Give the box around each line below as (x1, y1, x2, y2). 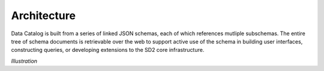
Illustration (11, 57, 38, 64)
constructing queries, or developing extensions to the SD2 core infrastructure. (11, 47, 205, 54)
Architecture (11, 9, 76, 22)
